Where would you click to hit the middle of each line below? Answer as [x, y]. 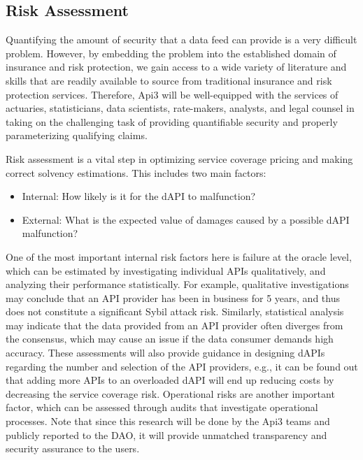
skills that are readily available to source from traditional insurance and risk [169, 80]
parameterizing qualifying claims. [77, 135]
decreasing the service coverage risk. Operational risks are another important [170, 393]
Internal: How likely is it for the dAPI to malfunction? [139, 196]
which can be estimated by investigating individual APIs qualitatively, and [166, 270]
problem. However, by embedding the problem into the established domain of [171, 53]
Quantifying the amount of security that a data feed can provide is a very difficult [181, 39]
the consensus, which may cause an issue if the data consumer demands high [170, 339]
